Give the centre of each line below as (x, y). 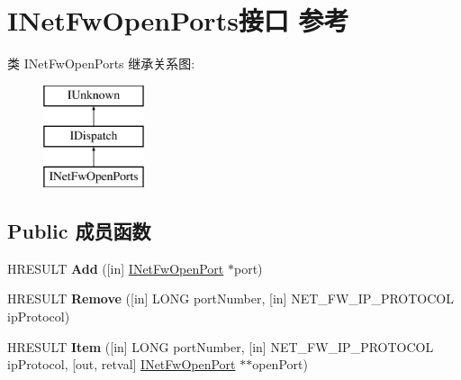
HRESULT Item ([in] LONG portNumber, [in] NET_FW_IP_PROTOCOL (221, 346)
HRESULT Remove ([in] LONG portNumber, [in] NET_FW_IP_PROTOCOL (230, 299)
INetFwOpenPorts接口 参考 (178, 20)
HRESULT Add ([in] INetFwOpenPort (116, 268)
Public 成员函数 (79, 231)
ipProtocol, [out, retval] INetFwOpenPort (122, 364)
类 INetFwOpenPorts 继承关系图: (101, 63)
